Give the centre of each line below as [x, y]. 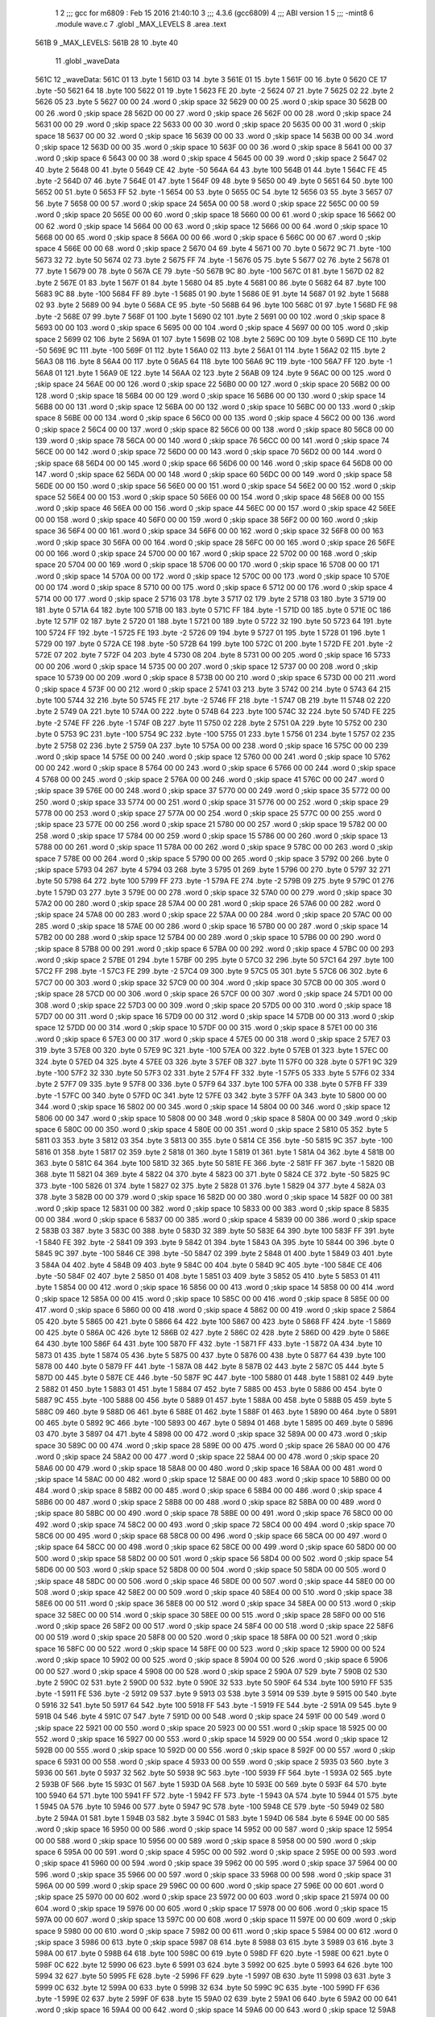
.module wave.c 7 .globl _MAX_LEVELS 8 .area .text [141, 24]
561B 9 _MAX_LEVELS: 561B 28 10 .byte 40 [107, 42]
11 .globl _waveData [87, 61]
